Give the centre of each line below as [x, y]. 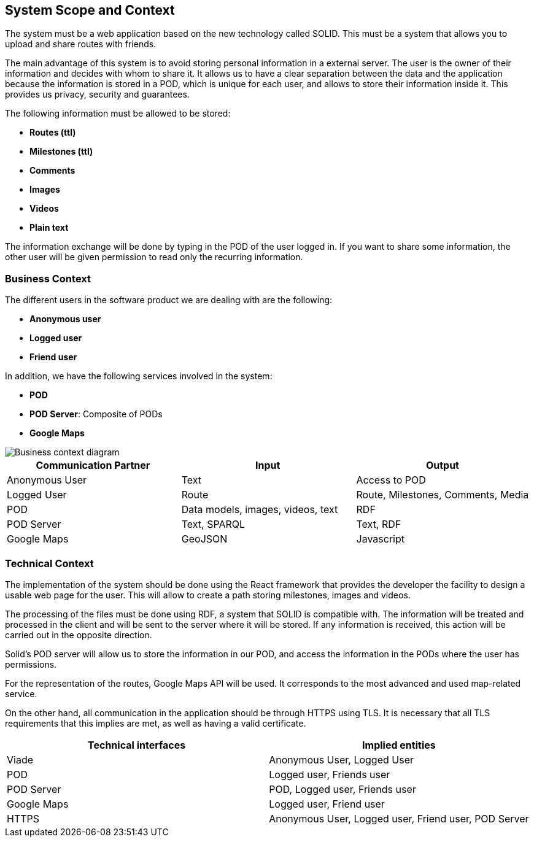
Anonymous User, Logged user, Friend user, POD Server [399, 818]
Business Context [48, 278]
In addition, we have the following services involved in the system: [139, 376]
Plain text [49, 228]
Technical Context [49, 563]
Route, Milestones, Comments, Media [443, 495]
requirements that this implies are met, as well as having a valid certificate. [156, 723]
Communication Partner [93, 465]
